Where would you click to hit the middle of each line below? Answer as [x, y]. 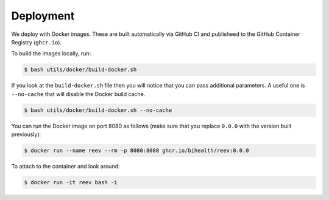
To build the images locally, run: [51, 53]
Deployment [43, 16]
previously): [26, 134]
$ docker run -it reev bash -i [71, 182]
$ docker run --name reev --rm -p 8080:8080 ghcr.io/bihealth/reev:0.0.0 [136, 151]
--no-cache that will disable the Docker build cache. [78, 94]
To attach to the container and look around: [65, 167]
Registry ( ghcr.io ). [37, 42]
